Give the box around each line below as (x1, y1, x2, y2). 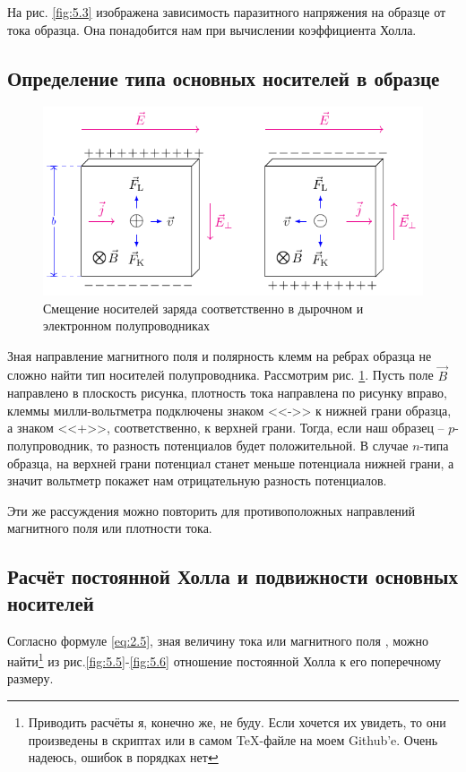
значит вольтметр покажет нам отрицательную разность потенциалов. (7, 471, 387, 490)
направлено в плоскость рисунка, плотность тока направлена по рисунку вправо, (7, 383, 447, 402)
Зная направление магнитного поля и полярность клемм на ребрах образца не (7, 346, 432, 365)
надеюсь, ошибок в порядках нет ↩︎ (28, 748, 219, 767)
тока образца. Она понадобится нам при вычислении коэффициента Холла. (7, 20, 417, 39)
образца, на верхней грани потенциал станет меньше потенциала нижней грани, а (7, 453, 454, 472)
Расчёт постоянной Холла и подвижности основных (7, 562, 458, 590)
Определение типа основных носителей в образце (7, 64, 440, 91)
